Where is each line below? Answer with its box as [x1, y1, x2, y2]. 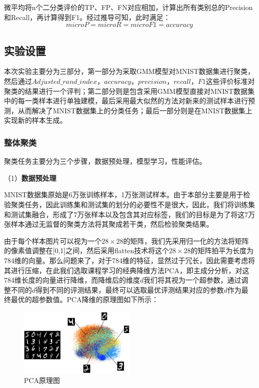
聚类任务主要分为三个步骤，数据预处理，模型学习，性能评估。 [4, 156, 206, 166]
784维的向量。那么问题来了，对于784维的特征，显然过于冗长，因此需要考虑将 [4, 255, 255, 265]
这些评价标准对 [206, 75, 255, 86]
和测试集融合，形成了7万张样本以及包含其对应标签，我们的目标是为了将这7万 [4, 209, 255, 219]
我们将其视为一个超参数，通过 [143, 275, 242, 285]
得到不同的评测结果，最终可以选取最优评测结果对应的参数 [35, 284, 224, 295]
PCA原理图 [24, 375, 60, 385]
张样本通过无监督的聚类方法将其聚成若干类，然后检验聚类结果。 [4, 219, 213, 229]
